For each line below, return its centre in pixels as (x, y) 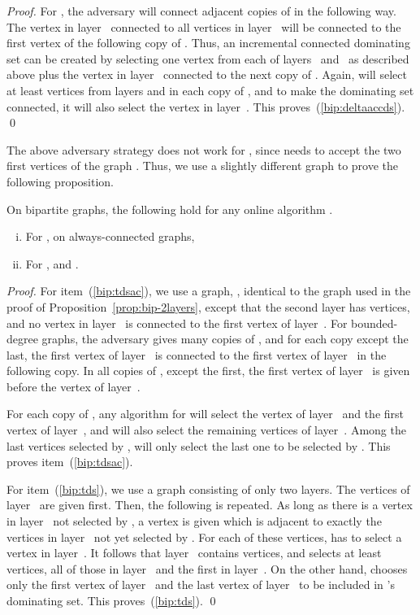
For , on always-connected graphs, (110, 236)
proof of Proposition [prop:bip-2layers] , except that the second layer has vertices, (208, 306)
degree (22, 339)
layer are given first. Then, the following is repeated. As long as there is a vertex (210, 505)
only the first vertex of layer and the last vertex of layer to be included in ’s (201, 584)
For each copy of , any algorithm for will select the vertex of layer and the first (206, 414)
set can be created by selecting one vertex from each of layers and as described (208, 58)
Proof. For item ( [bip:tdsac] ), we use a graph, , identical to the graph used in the (209, 291)
